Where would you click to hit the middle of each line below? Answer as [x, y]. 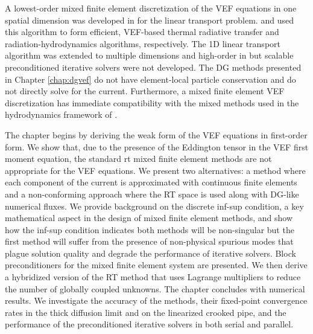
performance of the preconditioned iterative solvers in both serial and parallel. [149, 324]
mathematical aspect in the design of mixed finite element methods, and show [149, 218]
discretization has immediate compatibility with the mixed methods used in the [152, 102]
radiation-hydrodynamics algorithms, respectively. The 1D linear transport [143, 43]
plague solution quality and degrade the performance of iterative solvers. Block [150, 253]
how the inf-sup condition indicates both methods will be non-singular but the [150, 229]
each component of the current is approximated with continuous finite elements [151, 182]
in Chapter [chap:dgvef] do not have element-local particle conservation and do [150, 79]
